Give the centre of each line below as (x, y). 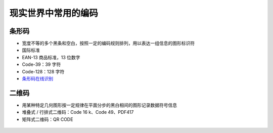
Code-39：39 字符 (41, 64)
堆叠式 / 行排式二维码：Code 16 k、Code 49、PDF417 (78, 112)
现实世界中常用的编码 (54, 13)
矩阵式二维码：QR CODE (48, 119)
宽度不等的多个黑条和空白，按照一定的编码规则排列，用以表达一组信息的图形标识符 (108, 43)
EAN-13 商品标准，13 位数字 (51, 57)
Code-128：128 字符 (43, 71)
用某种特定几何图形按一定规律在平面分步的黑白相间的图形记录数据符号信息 (99, 105)
